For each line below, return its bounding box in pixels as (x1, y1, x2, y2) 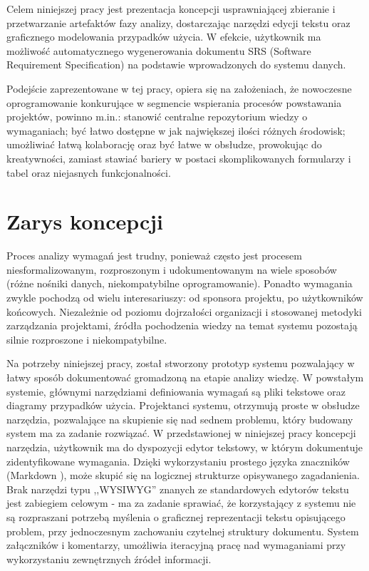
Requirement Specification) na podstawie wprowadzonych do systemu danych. (6, 57, 346, 72)
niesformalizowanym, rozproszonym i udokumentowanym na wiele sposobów (6, 262, 337, 277)
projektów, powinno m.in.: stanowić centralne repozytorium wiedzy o (6, 109, 308, 124)
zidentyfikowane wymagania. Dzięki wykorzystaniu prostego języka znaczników (6, 453, 350, 468)
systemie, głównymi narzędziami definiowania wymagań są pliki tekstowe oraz (6, 384, 345, 398)
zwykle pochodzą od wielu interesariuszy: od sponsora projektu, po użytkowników (6, 290, 363, 305)
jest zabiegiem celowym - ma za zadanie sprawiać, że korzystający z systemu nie (6, 495, 356, 510)
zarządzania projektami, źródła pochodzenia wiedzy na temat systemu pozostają (6, 318, 358, 333)
